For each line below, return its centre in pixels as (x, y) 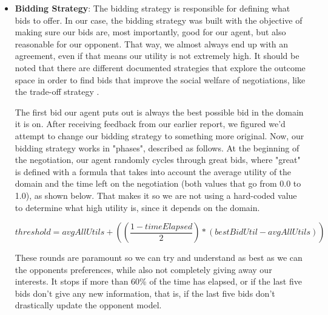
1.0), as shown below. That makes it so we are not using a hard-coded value (156, 195)
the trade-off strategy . (57, 92)
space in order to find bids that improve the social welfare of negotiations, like (160, 79)
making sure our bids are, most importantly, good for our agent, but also (150, 32)
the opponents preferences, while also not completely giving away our (143, 269)
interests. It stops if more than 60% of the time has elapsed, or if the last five (158, 281)
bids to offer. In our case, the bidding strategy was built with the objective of (159, 20)
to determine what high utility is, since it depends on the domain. (137, 207)
